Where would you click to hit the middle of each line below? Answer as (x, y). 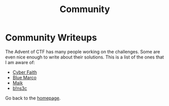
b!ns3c (20, 88)
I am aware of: (20, 62)
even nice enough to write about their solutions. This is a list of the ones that (84, 57)
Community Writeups (51, 38)
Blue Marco (24, 77)
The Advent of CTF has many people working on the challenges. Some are (83, 51)
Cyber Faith (24, 72)
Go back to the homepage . (33, 98)
